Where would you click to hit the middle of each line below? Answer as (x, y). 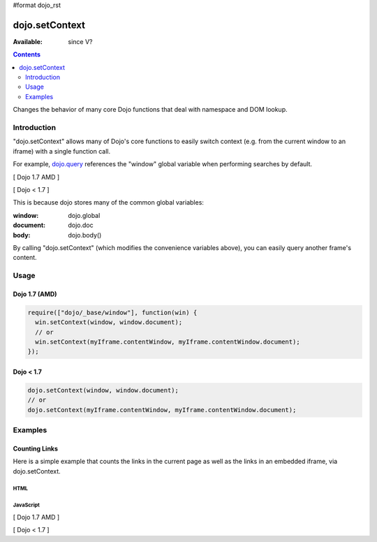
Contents (27, 54)
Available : (28, 41)
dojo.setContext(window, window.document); (103, 390)
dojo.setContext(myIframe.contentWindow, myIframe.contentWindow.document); (162, 410)
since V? (80, 41)
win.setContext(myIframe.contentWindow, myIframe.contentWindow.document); (168, 342)
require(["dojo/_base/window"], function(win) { (112, 312)
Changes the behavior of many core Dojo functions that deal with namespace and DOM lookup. (150, 110)
